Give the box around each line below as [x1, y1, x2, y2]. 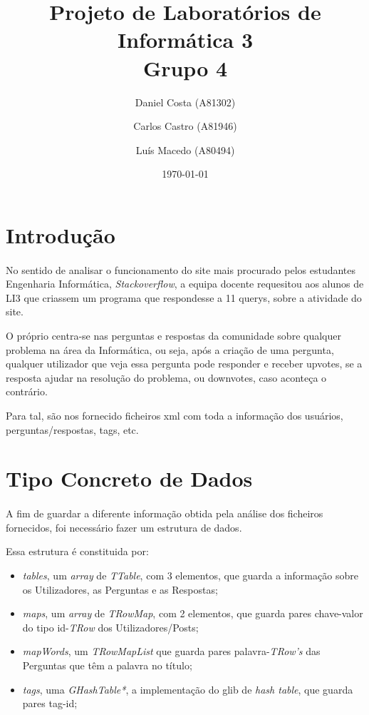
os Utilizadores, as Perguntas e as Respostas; [22, 582, 218, 597]
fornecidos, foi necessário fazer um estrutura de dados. [6, 519, 242, 534]
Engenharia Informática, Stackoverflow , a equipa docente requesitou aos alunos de [6, 276, 364, 291]
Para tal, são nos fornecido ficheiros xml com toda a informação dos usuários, [6, 408, 343, 422]
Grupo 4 [142, 53, 228, 82]
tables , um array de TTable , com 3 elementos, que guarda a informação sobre [22, 567, 358, 582]
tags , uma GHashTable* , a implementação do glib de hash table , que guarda [22, 681, 353, 696]
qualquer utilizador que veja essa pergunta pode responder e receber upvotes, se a [6, 356, 363, 371]
